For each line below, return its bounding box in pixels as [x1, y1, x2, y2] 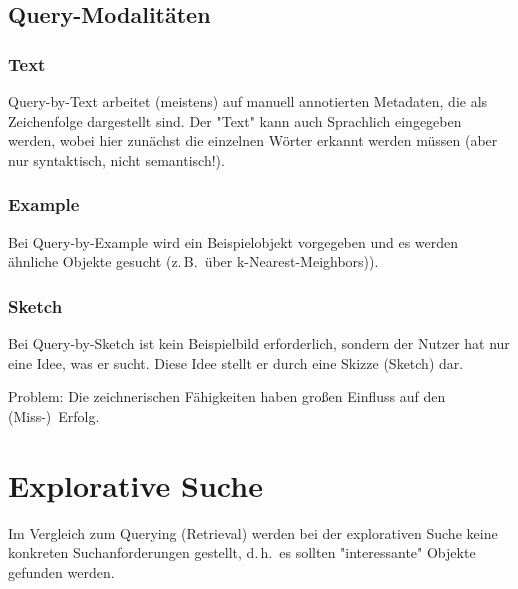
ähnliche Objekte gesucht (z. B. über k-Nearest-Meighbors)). [8, 251, 379, 272]
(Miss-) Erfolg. [8, 405, 100, 426]
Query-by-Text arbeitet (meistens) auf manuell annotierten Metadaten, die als [8, 91, 488, 111]
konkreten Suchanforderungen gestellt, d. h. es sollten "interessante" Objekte [8, 542, 476, 563]
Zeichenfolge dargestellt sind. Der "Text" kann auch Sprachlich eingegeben [8, 110, 462, 131]
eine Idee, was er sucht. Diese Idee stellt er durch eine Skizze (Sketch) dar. [8, 352, 464, 373]
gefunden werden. [8, 561, 115, 582]
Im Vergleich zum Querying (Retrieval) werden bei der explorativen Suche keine [8, 522, 498, 543]
